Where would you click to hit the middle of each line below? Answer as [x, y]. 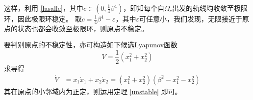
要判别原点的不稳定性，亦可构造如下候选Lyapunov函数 [91, 45]
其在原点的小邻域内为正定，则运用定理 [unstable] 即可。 [93, 91]
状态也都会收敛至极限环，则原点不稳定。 [83, 28]
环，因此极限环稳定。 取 [43, 19]
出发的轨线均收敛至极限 [210, 8]
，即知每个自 [144, 8]
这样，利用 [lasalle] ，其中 [44, 8]
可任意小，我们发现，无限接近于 [191, 19]
